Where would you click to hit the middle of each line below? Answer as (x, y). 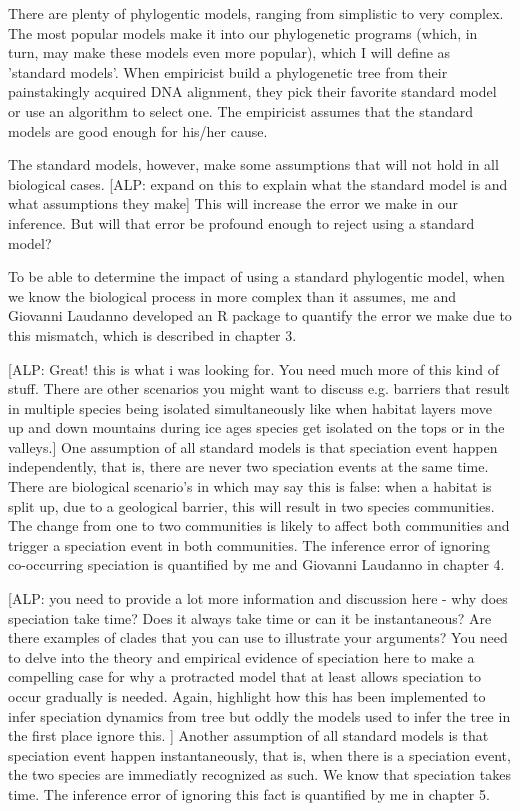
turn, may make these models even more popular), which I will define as (229, 52)
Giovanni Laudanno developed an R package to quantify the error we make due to (260, 315)
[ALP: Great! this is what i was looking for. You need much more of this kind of (253, 368)
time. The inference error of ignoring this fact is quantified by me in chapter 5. (249, 793)
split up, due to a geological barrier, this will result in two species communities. (251, 505)
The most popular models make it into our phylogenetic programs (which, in (243, 32)
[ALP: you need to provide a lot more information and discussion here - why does (258, 598)
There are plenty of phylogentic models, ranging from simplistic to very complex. (256, 13)
